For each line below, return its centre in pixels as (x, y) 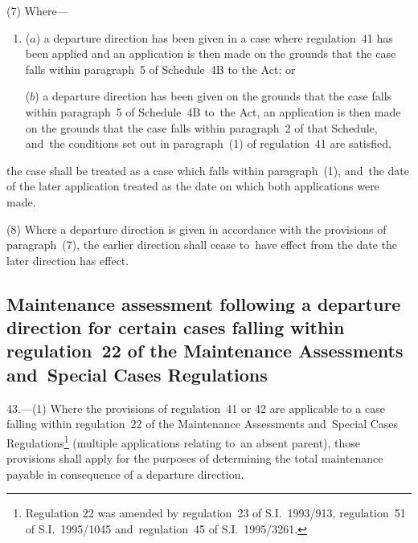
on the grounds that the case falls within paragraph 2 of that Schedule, (201, 127)
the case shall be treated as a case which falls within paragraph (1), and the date (208, 170)
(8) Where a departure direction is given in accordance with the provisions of (197, 229)
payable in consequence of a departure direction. (125, 474)
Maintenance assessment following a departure (204, 303)
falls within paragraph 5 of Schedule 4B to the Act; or (160, 69)
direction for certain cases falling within (176, 327)
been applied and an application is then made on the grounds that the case (211, 53)
